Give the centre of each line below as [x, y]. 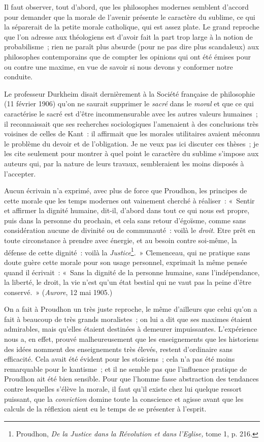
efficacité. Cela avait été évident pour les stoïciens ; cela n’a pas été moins [120, 359]
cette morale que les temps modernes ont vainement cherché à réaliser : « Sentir [129, 200]
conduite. [19, 77]
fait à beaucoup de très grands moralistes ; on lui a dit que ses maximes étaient [128, 319]
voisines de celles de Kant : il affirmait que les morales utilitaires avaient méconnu [132, 134]
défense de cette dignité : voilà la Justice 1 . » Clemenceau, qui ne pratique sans [127, 251]
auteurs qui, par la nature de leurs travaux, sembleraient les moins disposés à [124, 163]
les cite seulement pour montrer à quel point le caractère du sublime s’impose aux [131, 153]
